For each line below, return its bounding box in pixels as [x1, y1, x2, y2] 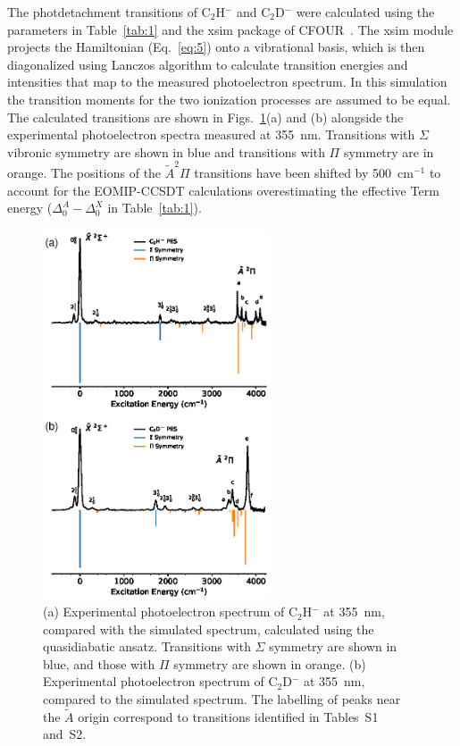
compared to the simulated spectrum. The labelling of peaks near [43, 690, 401, 708]
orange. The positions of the [7, 163, 162, 182]
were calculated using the [296, 3, 435, 21]
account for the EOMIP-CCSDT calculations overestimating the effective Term [7, 180, 439, 199]
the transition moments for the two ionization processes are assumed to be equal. [7, 89, 451, 108]
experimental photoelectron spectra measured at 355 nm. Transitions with [7, 125, 415, 144]
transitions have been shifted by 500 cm [194, 163, 414, 182]
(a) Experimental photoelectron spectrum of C [43, 602, 298, 621]
